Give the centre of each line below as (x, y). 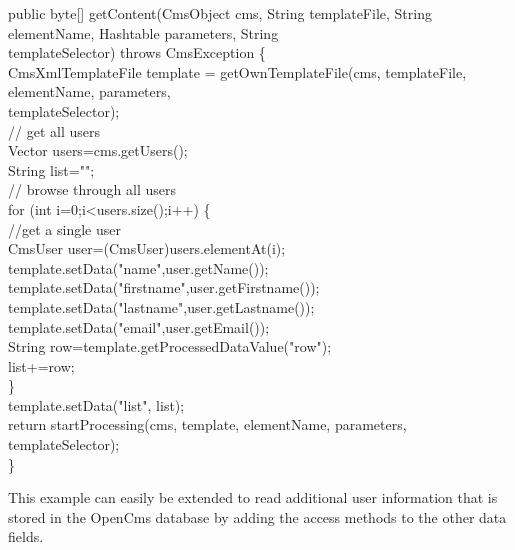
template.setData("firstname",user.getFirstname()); (164, 287)
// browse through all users (92, 189)
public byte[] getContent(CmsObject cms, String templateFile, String (220, 13)
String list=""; (51, 169)
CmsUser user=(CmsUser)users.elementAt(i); (147, 248)
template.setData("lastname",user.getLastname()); (161, 306)
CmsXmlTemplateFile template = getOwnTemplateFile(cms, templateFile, (237, 71)
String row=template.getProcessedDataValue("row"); (170, 346)
